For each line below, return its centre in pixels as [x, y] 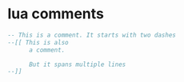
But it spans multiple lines [77, 64]
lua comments [56, 14]
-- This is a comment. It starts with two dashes [92, 35]
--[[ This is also [38, 42]
